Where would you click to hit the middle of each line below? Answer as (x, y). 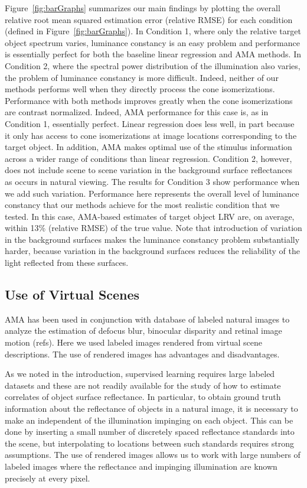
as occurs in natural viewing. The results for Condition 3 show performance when (152, 181)
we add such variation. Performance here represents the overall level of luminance (152, 193)
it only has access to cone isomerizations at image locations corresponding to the (151, 135)
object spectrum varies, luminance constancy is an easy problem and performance (152, 42)
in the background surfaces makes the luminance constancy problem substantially (152, 239)
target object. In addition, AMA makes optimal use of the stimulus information (148, 147)
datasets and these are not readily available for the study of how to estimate (143, 385)
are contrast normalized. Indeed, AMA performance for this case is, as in (137, 112)
